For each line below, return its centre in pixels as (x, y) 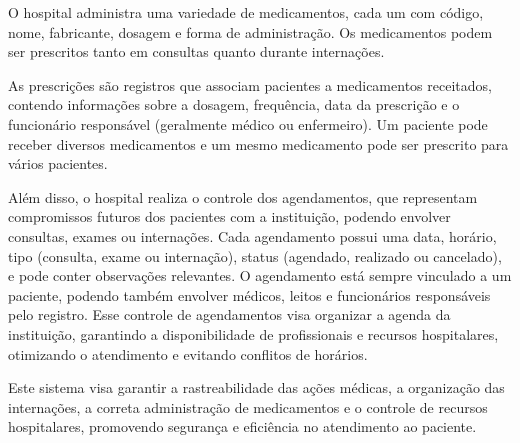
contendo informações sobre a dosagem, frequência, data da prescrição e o (234, 104)
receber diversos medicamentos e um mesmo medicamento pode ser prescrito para (258, 143)
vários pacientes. (58, 163)
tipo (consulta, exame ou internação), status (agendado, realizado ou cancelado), (255, 255)
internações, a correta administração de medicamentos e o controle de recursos (248, 406)
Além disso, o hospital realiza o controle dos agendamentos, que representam (243, 196)
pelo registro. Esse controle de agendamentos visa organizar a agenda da (229, 314)
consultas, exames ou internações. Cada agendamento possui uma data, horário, (252, 235)
